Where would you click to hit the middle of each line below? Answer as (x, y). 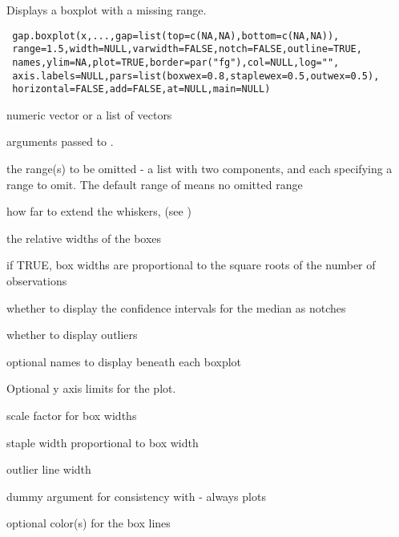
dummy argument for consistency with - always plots (136, 496)
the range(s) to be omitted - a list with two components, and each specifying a (199, 169)
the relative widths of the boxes (84, 238)
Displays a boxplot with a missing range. (107, 10)
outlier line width (49, 469)
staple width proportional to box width (103, 442)
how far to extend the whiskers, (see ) (99, 211)
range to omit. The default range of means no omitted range (155, 184)
